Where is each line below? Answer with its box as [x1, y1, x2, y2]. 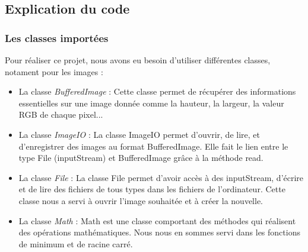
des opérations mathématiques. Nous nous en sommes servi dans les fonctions [18, 226, 300, 238]
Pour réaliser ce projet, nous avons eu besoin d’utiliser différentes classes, [5, 54, 271, 66]
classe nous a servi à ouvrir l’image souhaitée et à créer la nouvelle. [18, 194, 263, 206]
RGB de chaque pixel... [18, 108, 103, 121]
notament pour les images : [5, 65, 103, 77]
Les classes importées [5, 30, 109, 45]
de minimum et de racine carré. [18, 237, 133, 250]
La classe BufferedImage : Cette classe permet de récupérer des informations [18, 85, 296, 98]
